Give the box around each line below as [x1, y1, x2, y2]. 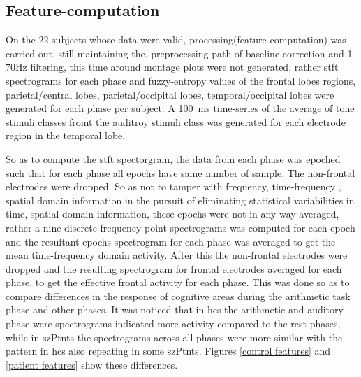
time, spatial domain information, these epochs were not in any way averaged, [6, 206, 339, 221]
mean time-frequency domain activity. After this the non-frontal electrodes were [6, 248, 348, 262]
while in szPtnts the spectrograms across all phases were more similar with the [6, 329, 343, 344]
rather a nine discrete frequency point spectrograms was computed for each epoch [6, 220, 355, 234]
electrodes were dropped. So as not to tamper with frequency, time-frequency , [6, 179, 341, 194]
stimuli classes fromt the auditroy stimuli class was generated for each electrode [6, 114, 346, 129]
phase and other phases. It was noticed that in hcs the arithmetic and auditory [6, 302, 344, 317]
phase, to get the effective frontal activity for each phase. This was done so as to [6, 275, 350, 290]
